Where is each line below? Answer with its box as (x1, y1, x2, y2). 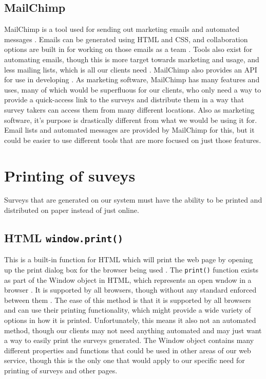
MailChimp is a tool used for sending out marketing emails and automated (4, 24, 240, 34)
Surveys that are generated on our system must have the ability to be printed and (4, 194, 262, 205)
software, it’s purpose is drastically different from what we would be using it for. (4, 114, 257, 125)
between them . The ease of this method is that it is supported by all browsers (4, 294, 251, 305)
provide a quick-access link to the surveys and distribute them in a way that (4, 94, 244, 105)
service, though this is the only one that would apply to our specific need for (4, 355, 245, 366)
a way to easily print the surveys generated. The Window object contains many (4, 335, 254, 346)
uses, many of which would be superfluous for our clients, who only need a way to (4, 84, 261, 95)
